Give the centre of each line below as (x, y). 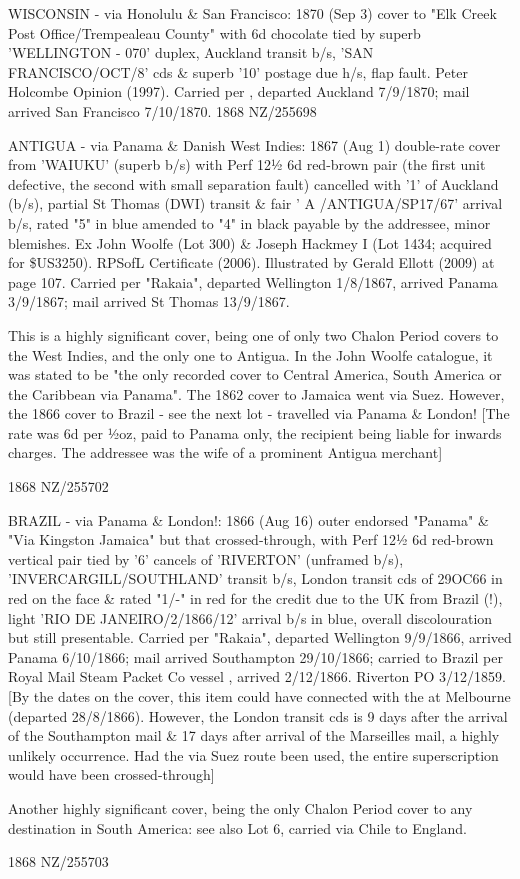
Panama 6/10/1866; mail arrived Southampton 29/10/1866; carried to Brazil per (255, 656)
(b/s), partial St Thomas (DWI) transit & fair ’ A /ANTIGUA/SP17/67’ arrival (255, 203)
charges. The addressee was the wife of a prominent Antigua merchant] (225, 452)
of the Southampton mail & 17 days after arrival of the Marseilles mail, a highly (254, 735)
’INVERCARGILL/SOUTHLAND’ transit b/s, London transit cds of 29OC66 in (255, 578)
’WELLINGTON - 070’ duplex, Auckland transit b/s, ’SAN (191, 52)
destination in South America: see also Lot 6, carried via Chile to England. (237, 827)
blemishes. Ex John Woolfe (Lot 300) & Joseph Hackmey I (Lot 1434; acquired (250, 242)
